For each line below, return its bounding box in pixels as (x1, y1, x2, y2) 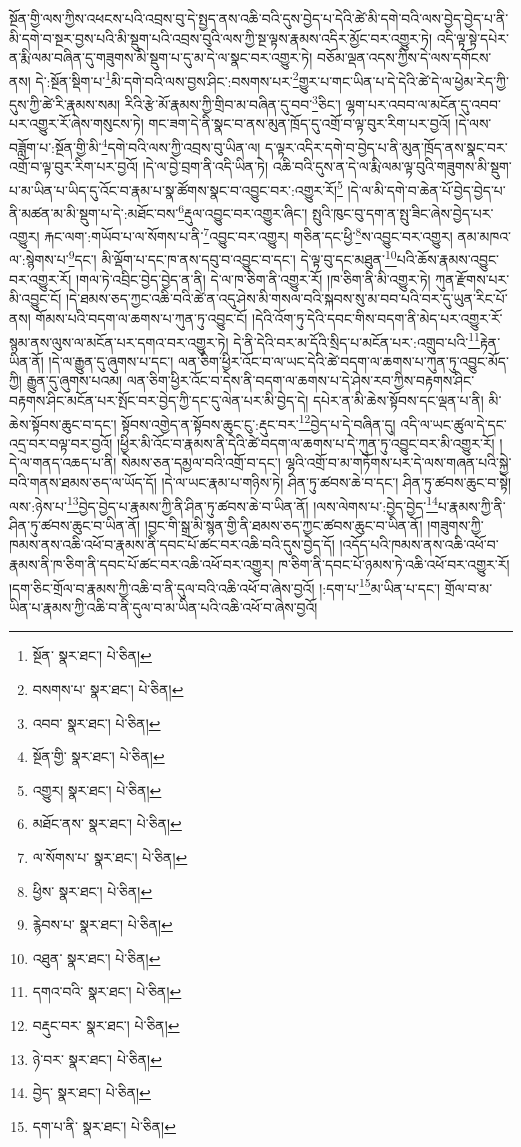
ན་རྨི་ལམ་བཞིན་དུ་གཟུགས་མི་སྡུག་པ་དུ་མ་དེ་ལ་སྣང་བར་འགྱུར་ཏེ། (9, 47, 313, 68)
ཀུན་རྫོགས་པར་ (435, 268, 510, 289)
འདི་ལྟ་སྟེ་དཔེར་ (436, 27, 509, 48)
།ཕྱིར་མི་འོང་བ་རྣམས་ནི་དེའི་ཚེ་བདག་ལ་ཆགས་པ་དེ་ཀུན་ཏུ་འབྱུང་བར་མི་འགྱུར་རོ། (116, 432, 495, 453)
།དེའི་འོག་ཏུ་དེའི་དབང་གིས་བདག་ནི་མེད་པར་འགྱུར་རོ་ (252, 307, 503, 328)
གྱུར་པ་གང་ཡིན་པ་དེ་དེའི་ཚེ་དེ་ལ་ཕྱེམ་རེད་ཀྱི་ (298, 70, 509, 91)
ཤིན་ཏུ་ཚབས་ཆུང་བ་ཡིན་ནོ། (9, 514, 141, 535)
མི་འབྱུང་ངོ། (9, 288, 62, 309)
